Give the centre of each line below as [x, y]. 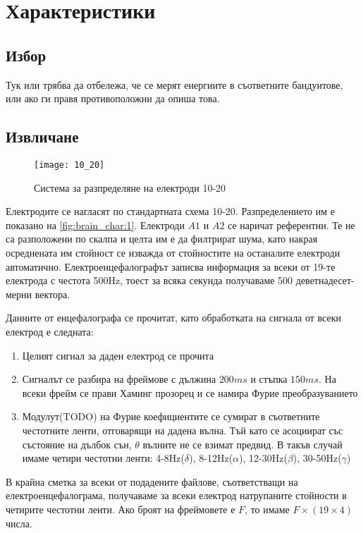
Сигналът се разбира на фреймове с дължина [119, 379]
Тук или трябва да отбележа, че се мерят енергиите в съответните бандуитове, [174, 84]
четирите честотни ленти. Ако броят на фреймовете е [121, 509]
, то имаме [267, 509]
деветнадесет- [325, 280]
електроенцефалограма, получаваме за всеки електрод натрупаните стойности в [176, 495]
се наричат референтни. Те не [291, 225]
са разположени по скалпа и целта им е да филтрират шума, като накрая [162, 239]
